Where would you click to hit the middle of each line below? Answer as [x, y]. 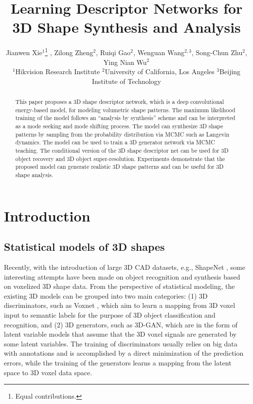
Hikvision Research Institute [58, 71]
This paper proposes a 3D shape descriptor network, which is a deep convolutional [120, 102]
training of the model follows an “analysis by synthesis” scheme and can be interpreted [125, 118]
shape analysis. [34, 175]
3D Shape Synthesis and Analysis [126, 27]
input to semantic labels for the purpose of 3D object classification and [110, 315]
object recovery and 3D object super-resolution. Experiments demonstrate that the [120, 158]
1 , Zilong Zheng [69, 51]
